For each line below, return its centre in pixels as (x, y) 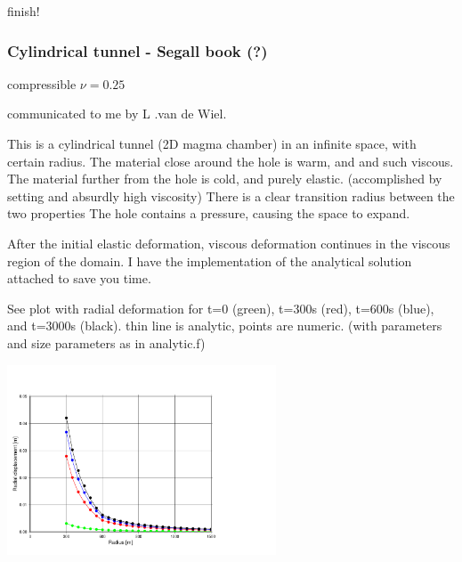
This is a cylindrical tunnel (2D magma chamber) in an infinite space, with (212, 143)
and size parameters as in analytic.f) (106, 342)
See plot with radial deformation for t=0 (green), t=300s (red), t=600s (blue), (221, 308)
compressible (42, 83)
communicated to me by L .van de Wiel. (117, 114)
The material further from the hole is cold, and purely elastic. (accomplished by (225, 179)
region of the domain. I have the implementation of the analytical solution (210, 261)
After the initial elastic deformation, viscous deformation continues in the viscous (229, 243)
